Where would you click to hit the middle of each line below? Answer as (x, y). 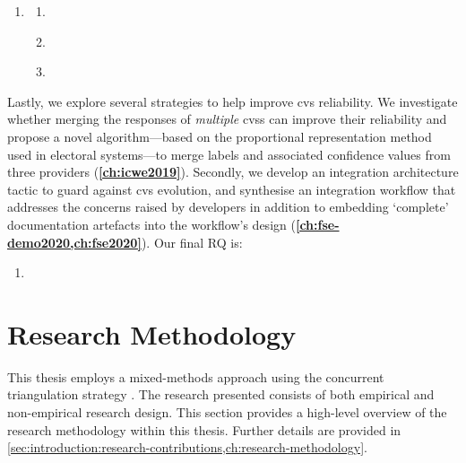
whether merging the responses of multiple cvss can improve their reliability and (227, 119)
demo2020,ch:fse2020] (74, 242)
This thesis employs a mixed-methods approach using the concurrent (196, 376)
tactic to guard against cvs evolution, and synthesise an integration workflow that (232, 189)
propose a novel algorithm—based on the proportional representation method (220, 136)
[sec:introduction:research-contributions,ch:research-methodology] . (187, 447)
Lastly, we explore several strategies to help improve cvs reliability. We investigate (233, 101)
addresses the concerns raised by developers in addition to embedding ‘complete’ (228, 207)
